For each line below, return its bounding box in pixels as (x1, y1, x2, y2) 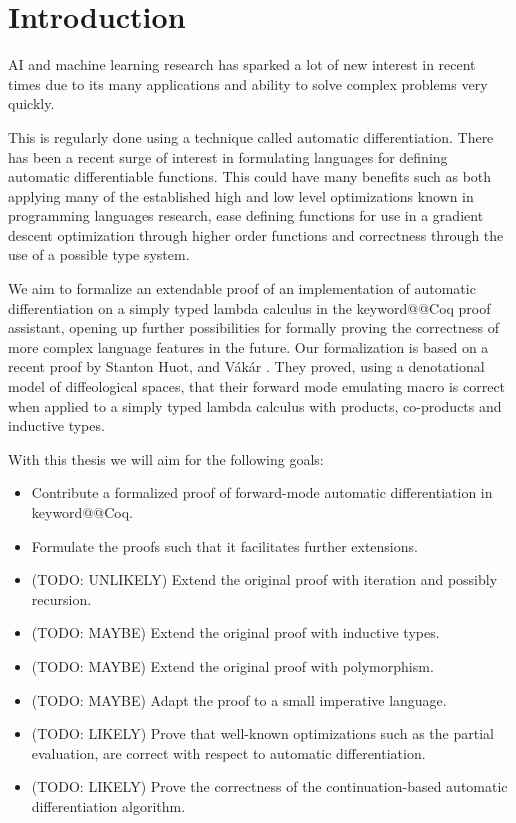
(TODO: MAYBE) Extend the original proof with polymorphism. (31, 655, 434, 676)
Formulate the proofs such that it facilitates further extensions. (31, 535, 418, 556)
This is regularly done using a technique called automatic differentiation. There (8, 126, 494, 147)
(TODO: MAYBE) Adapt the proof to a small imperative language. (31, 689, 447, 710)
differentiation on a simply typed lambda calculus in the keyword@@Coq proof (8, 297, 491, 318)
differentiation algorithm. (31, 795, 186, 816)
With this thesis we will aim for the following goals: (8, 448, 324, 469)
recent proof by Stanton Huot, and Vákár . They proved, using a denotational (8, 356, 485, 377)
